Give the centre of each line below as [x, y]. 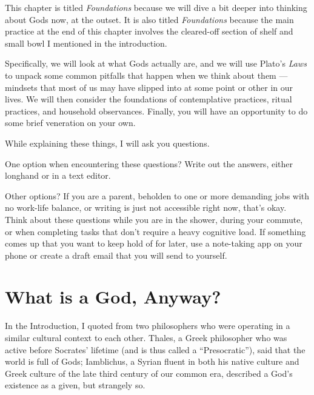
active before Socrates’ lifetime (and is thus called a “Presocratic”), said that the [155, 349]
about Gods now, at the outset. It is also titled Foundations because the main [149, 19]
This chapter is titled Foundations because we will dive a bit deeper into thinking [156, 7]
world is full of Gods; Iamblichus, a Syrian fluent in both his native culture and [152, 361]
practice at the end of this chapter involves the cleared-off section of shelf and [149, 31]
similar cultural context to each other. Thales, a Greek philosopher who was [146, 337]
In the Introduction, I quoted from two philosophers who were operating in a [148, 326]
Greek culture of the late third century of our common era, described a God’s [149, 373]
